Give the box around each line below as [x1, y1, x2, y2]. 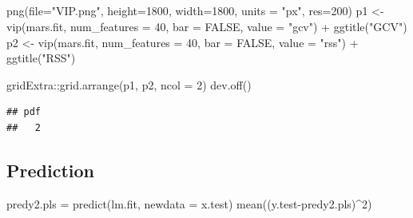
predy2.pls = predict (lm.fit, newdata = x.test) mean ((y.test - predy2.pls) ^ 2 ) [6, 195, 372, 212]
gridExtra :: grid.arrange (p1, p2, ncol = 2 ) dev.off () [6, 76, 252, 93]
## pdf [6, 106, 41, 118]
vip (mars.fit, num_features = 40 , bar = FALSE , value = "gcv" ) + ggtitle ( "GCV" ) [6, 18, 407, 34]
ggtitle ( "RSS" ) [6, 50, 76, 66]
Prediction [6, 157, 94, 182]
